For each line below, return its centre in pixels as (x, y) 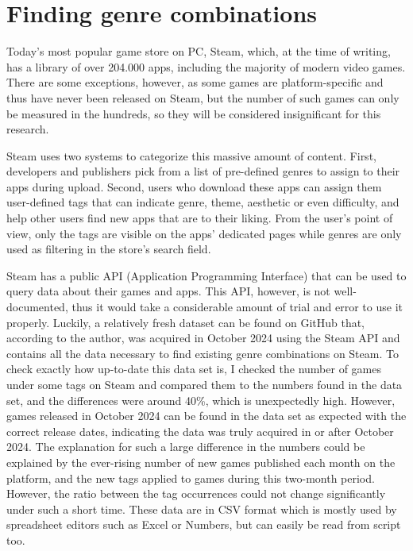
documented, (37, 307)
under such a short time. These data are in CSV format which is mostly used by (202, 509)
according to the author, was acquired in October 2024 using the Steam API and (203, 338)
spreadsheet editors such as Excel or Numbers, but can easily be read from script (204, 524)
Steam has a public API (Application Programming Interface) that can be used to (206, 275)
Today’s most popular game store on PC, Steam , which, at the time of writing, (199, 51)
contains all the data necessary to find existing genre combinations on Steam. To (203, 353)
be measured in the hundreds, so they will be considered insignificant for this (194, 113)
